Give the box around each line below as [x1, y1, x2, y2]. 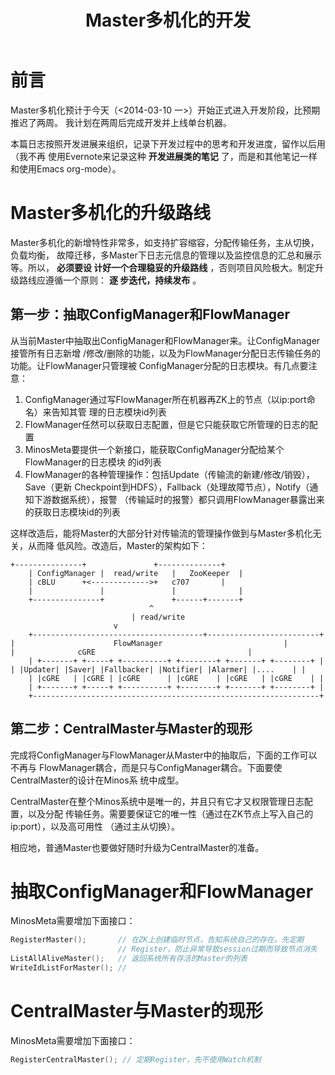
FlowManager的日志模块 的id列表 [24, 456, 162, 468]
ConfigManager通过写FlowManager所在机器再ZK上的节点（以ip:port [24, 393, 307, 405]
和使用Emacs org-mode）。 [10, 162, 122, 175]
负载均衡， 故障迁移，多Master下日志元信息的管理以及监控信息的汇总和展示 [10, 249, 322, 261]
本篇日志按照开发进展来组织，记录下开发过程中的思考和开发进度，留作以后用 [10, 137, 326, 150]
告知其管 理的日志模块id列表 [51, 406, 167, 418]
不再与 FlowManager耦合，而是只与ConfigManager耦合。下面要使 [10, 761, 283, 773]
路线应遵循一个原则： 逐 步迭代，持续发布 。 [18, 274, 202, 286]
